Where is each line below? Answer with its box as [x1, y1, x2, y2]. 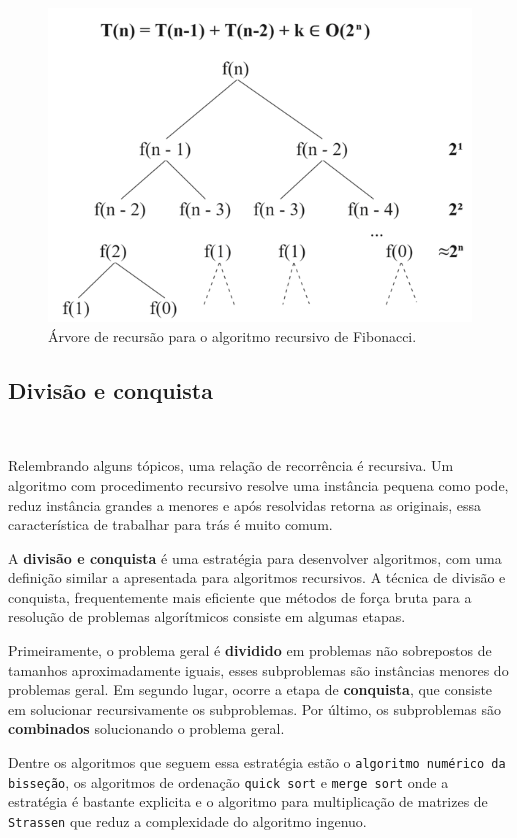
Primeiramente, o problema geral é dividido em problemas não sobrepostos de [8, 640, 492, 661]
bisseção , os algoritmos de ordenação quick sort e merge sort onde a [8, 771, 449, 792]
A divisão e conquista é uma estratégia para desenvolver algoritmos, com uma [8, 547, 502, 568]
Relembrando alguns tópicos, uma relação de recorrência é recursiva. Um [8, 455, 454, 476]
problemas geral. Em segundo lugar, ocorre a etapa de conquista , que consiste [8, 679, 493, 700]
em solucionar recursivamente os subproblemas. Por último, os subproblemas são [8, 698, 502, 719]
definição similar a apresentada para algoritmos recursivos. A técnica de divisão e [8, 567, 506, 588]
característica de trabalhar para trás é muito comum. [8, 514, 333, 535]
